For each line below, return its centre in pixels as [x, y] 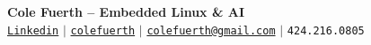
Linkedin [33, 30]
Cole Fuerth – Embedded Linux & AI [126, 11]
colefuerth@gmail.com [211, 30]
